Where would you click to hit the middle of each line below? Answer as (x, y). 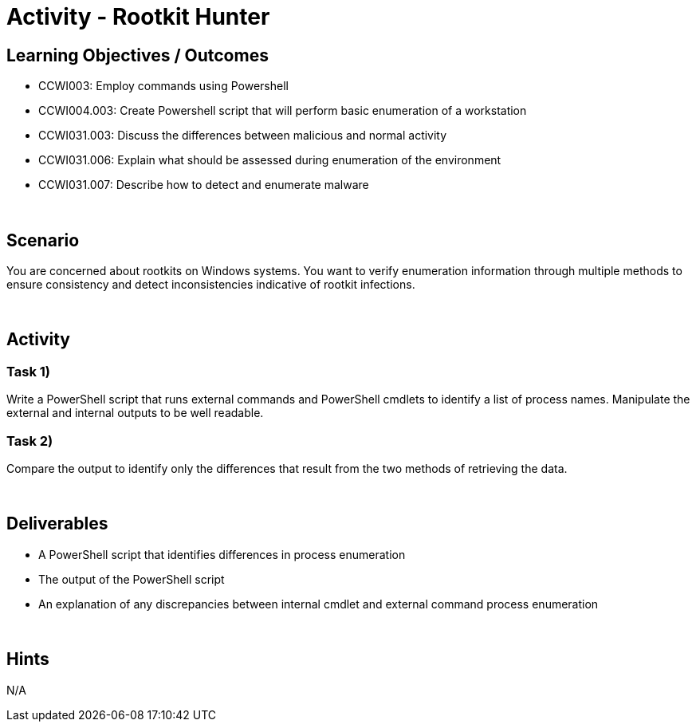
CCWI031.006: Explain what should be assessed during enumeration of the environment (270, 160)
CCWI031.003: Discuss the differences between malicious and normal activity (243, 136)
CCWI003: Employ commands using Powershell (163, 86)
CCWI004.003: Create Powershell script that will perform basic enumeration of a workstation (283, 111)
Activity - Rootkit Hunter (138, 17)
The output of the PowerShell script (132, 579)
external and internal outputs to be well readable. (135, 413)
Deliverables (57, 524)
